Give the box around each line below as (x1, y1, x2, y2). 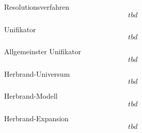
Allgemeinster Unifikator (4, 46, 81, 57)
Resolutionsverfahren (4, 2, 69, 12)
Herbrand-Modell (4, 91, 58, 101)
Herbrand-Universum (4, 68, 70, 79)
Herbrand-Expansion (4, 113, 69, 123)
